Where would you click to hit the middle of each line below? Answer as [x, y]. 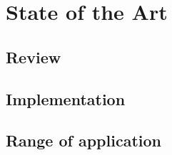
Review [34, 57]
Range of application [84, 140]
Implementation [66, 98]
